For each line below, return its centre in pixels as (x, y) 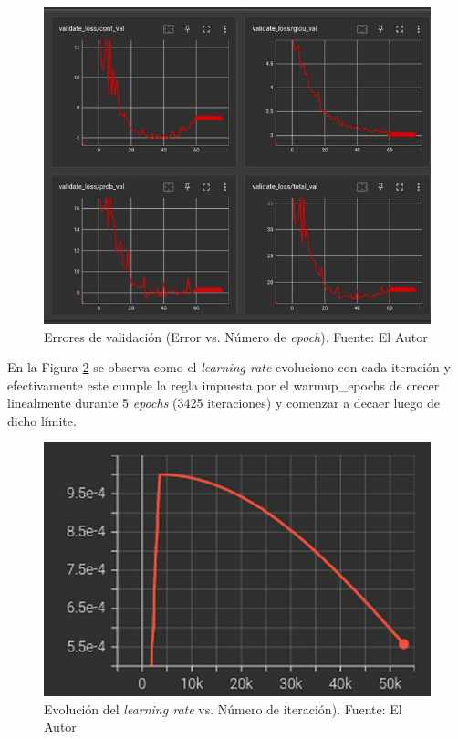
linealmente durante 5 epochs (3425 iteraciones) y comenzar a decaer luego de (224, 403)
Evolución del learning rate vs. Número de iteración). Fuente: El (223, 708)
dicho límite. (42, 420)
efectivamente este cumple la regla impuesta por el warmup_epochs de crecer (224, 385)
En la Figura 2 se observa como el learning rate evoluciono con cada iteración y (229, 367)
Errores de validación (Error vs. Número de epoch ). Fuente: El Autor (236, 336)
